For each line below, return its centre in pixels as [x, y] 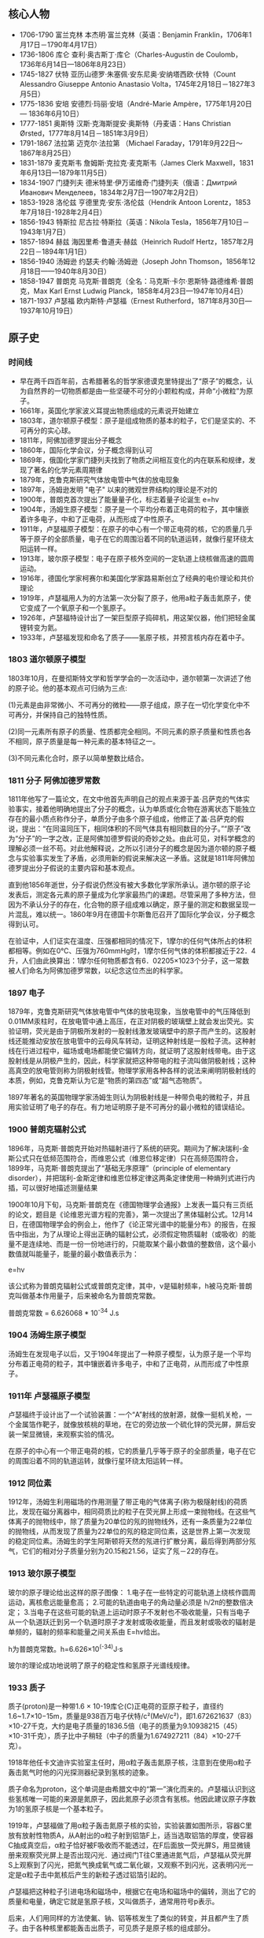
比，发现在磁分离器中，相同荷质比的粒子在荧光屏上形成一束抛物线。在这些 [128, 1511]
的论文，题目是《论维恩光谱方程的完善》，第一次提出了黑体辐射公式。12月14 [130, 1214]
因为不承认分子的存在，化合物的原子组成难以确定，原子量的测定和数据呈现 [128, 904]
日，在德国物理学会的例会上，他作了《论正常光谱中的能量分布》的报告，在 [128, 1224]
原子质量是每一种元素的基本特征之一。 [97, 741]
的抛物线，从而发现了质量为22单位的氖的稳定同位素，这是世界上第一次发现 [130, 1531]
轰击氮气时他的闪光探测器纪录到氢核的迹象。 [81, 1772]
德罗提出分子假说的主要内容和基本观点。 [73, 868]
